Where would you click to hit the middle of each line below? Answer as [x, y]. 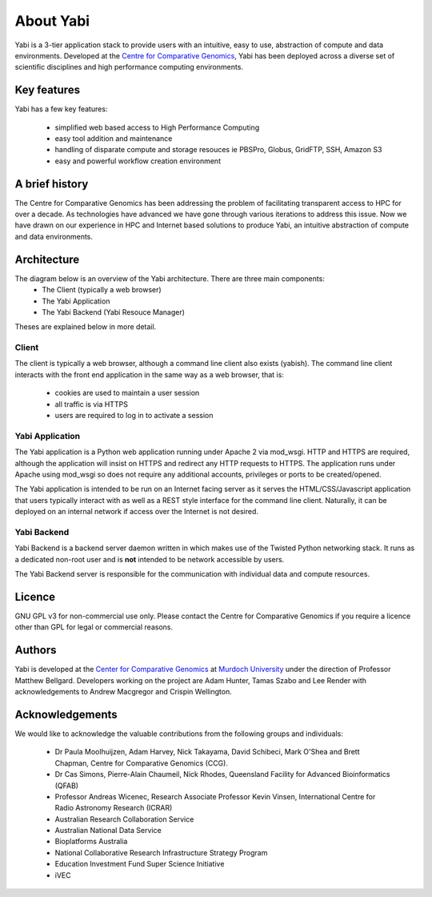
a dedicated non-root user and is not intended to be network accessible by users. [150, 559]
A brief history [52, 184]
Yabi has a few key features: [61, 109]
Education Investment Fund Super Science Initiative [140, 864]
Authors [36, 650]
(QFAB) [67, 786]
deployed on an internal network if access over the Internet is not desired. [137, 512]
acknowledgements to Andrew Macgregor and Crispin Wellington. [123, 692]
